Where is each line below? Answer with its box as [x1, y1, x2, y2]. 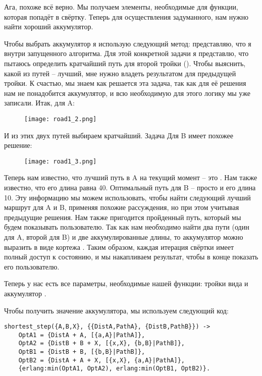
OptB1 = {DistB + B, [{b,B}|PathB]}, [18, 348, 145, 356]
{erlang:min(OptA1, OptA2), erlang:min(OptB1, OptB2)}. [18, 365, 211, 372]
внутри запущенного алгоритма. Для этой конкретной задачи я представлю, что [4, 48, 249, 59]
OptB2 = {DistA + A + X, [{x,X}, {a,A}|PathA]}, [18, 356, 185, 364]
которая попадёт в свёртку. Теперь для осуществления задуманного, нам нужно [4, 11, 249, 22]
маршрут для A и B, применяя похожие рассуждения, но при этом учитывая [4, 202, 239, 212]
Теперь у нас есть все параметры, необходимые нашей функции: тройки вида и [4, 278, 248, 289]
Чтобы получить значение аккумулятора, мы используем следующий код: [4, 305, 229, 315]
